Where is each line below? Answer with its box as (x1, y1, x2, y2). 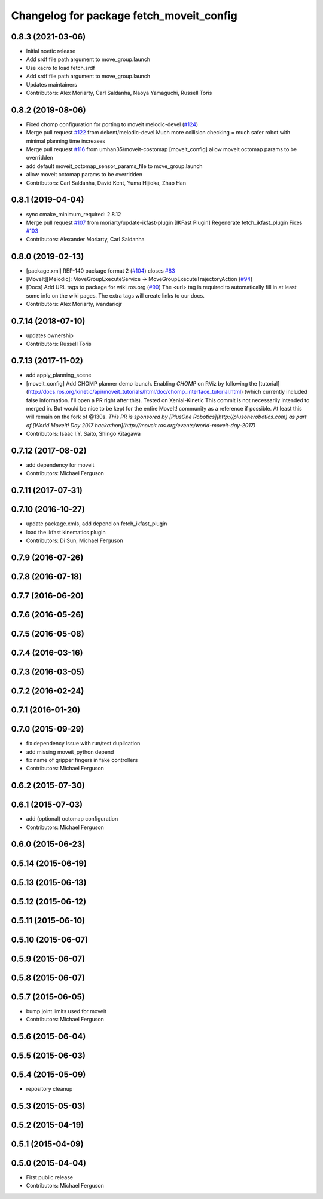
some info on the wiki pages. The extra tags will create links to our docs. (26, 292, 205, 299)
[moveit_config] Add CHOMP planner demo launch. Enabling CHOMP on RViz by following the (26, 380, 257, 387)
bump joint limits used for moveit (26, 1007, 107, 1014)
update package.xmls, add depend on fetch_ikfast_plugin (26, 520, 167, 527)
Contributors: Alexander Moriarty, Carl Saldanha (26, 235, 145, 243)
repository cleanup (26, 1085, 73, 1093)
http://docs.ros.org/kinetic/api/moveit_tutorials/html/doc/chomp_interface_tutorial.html (28, 389, 242, 396)
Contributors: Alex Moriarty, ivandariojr (26, 301, 122, 308)
